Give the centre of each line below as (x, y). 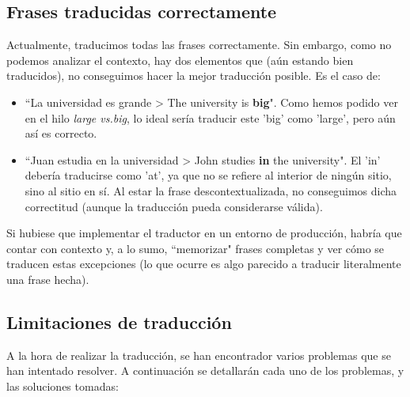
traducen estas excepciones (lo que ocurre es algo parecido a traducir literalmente (204, 264)
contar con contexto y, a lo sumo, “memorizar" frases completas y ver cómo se (196, 248)
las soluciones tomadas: (63, 386)
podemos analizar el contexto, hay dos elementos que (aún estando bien (180, 60)
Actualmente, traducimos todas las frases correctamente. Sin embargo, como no (199, 45)
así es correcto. (61, 133)
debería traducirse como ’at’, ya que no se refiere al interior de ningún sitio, (208, 175)
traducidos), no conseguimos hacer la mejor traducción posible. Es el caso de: (194, 76)
